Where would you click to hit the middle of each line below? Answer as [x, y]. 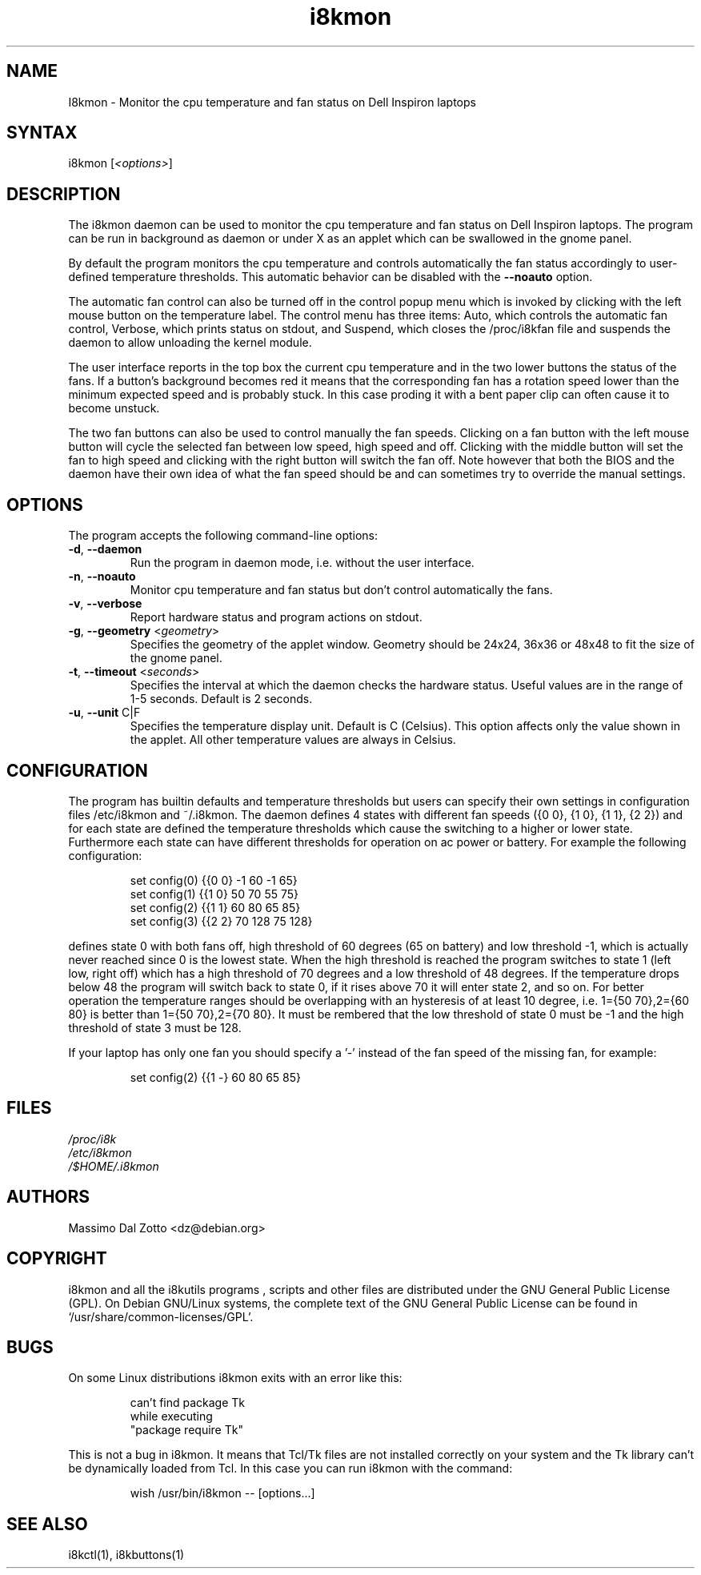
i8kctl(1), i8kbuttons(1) [126, 1555]
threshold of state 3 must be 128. [155, 1027]
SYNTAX [42, 133]
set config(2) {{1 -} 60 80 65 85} [216, 1077]
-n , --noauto [102, 577]
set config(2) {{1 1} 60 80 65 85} [215, 907]
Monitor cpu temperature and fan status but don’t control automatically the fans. [341, 590]
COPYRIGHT [57, 1259]
